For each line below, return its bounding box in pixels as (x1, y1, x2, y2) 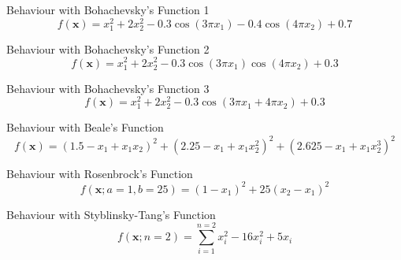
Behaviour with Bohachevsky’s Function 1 (6, 2, 210, 17)
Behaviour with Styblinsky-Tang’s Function (6, 206, 216, 222)
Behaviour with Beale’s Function (6, 119, 164, 136)
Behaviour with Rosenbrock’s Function (6, 165, 193, 181)
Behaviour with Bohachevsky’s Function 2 (6, 40, 210, 57)
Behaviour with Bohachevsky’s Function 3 (6, 80, 210, 96)
